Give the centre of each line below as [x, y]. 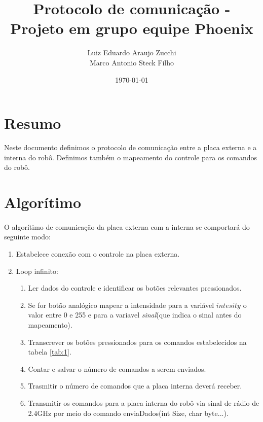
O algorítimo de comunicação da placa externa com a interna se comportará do [127, 226]
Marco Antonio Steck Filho [132, 62]
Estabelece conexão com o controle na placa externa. [98, 253]
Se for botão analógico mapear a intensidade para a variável [121, 305]
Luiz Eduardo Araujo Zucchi [132, 52]
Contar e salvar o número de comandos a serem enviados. [117, 368]
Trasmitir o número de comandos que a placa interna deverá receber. [135, 386]
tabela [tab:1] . [50, 352]
